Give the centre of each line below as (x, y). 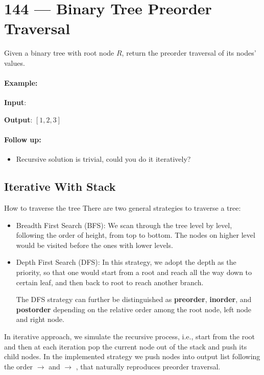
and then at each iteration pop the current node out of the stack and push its (126, 346)
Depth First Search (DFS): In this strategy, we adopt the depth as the (126, 262)
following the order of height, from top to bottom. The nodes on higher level (136, 235)
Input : (15, 102)
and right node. (40, 319)
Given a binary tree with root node (59, 53)
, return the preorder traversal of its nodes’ (189, 53)
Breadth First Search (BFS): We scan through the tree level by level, (124, 225)
